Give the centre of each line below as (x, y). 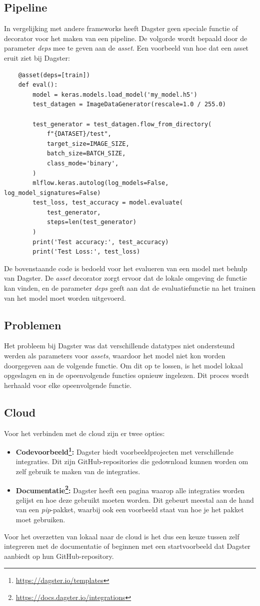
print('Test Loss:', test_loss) (86, 252)
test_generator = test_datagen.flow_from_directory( (122, 124)
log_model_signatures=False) (52, 193)
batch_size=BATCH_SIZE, (86, 154)
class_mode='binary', (83, 163)
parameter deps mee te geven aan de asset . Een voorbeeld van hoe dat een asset (126, 48)
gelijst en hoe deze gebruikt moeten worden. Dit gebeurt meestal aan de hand (135, 499)
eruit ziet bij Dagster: (37, 57)
